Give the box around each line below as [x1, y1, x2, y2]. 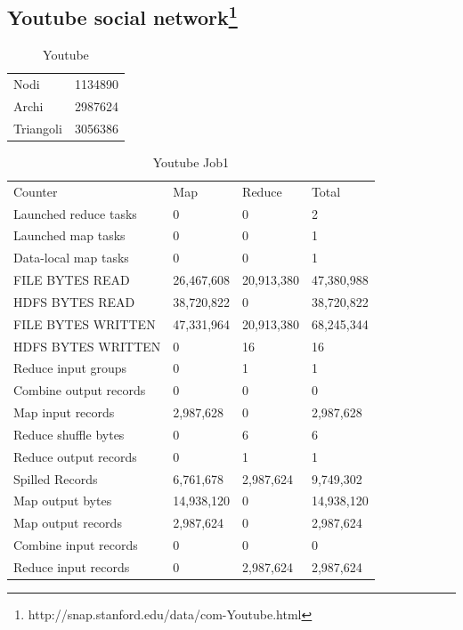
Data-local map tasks [13, 248, 129, 267]
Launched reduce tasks [13, 204, 137, 222]
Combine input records [13, 536, 138, 554]
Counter [13, 182, 58, 200]
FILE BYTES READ [13, 271, 130, 289]
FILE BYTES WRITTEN [13, 314, 156, 333]
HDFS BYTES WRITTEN [13, 336, 161, 355]
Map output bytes [13, 491, 112, 510]
